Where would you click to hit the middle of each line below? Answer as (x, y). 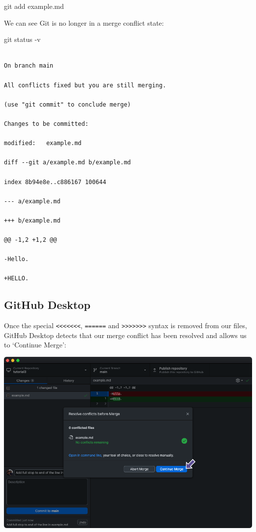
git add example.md (34, 6)
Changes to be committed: (46, 124)
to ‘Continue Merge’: (35, 345)
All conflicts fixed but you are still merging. (85, 85)
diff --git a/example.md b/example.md (67, 163)
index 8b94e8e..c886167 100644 (55, 182)
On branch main (29, 66)
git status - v (22, 39)
